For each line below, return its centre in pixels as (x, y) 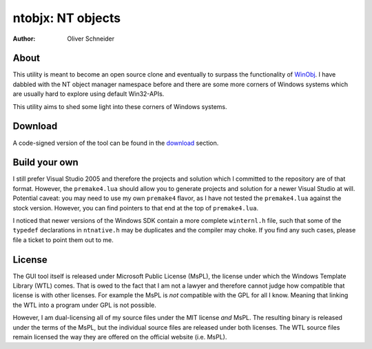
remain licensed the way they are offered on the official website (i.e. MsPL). (120, 337)
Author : (24, 39)
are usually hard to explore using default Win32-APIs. (89, 94)
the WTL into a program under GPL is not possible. (84, 305)
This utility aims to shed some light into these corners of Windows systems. (120, 106)
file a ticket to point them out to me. (63, 240)
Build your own (45, 162)
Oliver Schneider (91, 39)
